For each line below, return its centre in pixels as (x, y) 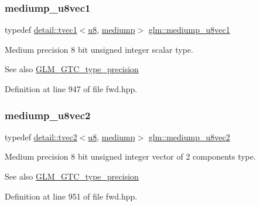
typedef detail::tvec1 (41, 30)
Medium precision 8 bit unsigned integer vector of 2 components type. (130, 156)
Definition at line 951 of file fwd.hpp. (71, 196)
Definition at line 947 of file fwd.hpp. (71, 89)
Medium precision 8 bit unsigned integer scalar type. (99, 49)
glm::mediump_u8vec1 (189, 30)
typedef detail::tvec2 (41, 136)
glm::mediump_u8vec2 (189, 136)
